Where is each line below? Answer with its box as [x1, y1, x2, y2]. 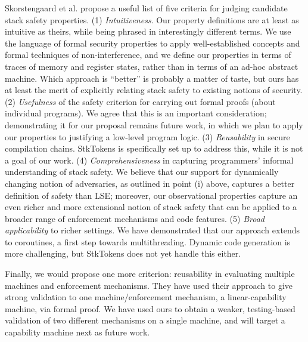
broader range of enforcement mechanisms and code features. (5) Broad [5, 212, 265, 224]
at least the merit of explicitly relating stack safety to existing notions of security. [5, 84, 303, 96]
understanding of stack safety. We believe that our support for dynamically [5, 165, 279, 178]
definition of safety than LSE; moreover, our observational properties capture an [5, 189, 298, 201]
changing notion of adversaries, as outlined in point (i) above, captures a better [5, 177, 295, 189]
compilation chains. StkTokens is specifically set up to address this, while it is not [5, 142, 303, 155]
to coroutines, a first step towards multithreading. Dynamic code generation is [5, 235, 291, 248]
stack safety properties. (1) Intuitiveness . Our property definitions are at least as [5, 13, 299, 26]
